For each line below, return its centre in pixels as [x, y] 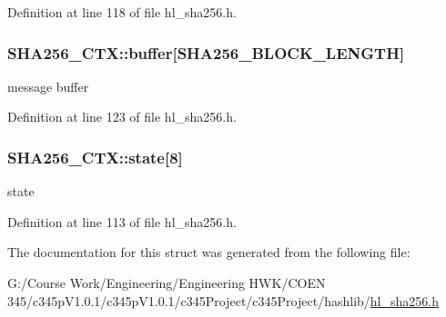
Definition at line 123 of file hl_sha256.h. [122, 117]
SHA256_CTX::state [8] [95, 157]
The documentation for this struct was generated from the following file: [209, 252]
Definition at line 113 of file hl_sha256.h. [122, 221]
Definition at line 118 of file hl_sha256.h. [122, 12]
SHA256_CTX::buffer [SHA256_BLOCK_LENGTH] [206, 52]
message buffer [48, 86]
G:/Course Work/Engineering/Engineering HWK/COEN [167, 282]
